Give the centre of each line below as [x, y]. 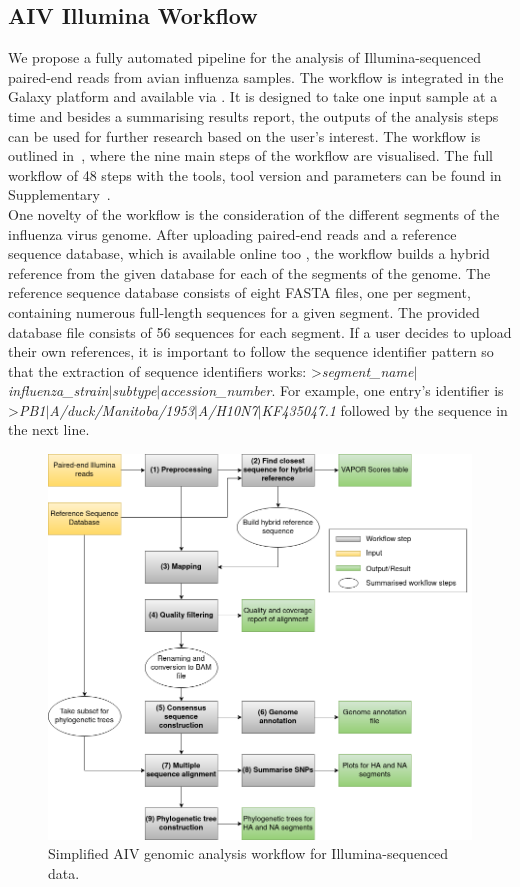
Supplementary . [59, 194]
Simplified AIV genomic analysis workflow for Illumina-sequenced [248, 853]
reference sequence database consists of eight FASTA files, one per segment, [239, 292]
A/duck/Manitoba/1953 [121, 409]
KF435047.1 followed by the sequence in [384, 409]
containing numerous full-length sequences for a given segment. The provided [244, 311]
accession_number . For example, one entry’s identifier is [332, 390]
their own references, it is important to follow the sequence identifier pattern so [251, 351]
